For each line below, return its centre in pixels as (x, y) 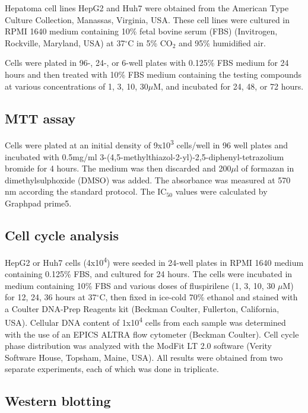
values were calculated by (221, 191)
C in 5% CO (150, 42)
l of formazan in (265, 168)
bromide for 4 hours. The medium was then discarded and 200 (118, 168)
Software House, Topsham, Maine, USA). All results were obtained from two (144, 357)
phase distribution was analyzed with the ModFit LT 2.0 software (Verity (139, 346)
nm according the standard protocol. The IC (86, 191)
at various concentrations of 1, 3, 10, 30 (77, 86)
